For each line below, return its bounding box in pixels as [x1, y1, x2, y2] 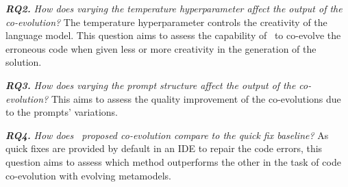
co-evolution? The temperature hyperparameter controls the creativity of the [5, 14, 327, 29]
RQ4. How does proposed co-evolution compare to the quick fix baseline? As [5, 127, 329, 142]
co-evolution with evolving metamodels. [5, 168, 171, 182]
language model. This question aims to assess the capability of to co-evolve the [5, 28, 341, 42]
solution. [5, 55, 42, 69]
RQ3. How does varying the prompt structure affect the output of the [5, 77, 296, 92]
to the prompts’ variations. [5, 105, 118, 119]
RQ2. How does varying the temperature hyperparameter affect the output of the [5, 1, 343, 15]
